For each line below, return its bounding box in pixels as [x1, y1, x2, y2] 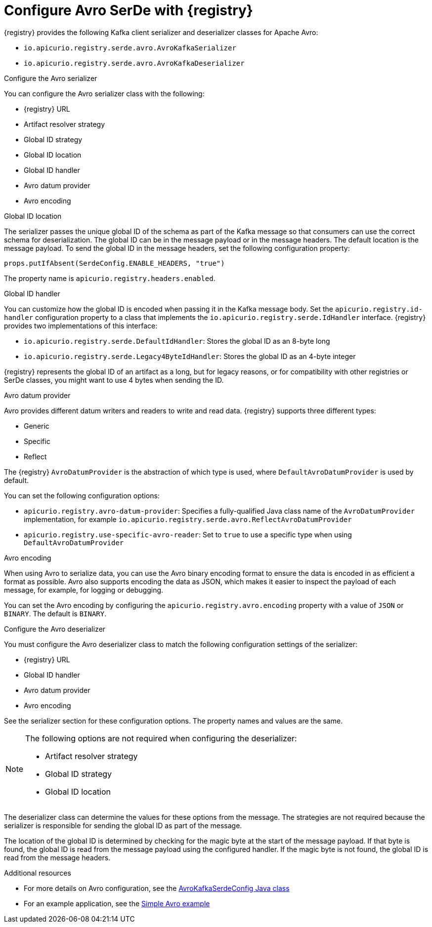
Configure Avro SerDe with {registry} [4, 2, 253, 19]
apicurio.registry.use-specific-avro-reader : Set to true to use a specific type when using [24, 530, 352, 539]
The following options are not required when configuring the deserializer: [25, 733, 297, 743]
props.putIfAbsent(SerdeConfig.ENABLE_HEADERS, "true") [4, 259, 225, 267]
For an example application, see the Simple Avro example [24, 899, 210, 908]
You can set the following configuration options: [4, 491, 160, 500]
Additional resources [4, 868, 71, 877]
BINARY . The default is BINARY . [4, 609, 107, 618]
